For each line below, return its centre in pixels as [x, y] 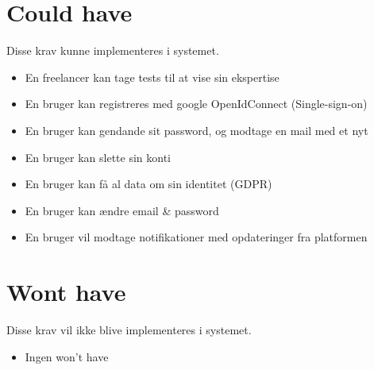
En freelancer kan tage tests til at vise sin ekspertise [152, 77]
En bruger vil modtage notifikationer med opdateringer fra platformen [196, 237]
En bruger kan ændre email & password [122, 210]
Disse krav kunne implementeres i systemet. [113, 50]
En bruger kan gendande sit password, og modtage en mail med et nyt [197, 130]
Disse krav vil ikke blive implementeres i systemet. [129, 330]
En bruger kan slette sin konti [98, 157]
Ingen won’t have [67, 356]
